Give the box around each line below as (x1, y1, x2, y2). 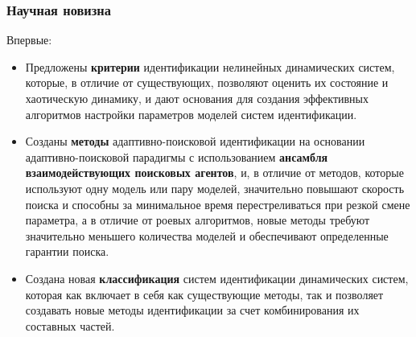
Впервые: (6, 31, 52, 48)
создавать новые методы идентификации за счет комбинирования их (25, 302, 360, 319)
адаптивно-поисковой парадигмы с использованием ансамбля (25, 148, 328, 165)
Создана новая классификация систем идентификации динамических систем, (25, 269, 409, 286)
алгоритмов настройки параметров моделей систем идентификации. (25, 105, 357, 122)
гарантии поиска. (25, 243, 109, 260)
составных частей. (25, 317, 115, 334)
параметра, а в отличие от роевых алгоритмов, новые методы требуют (25, 212, 370, 228)
